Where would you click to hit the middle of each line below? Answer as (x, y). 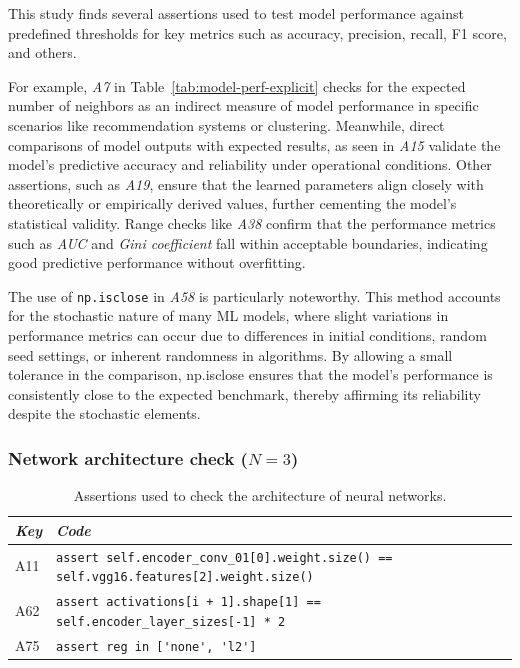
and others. (42, 52)
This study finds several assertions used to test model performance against (236, 13)
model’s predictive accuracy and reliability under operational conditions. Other (250, 164)
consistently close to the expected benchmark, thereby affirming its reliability (244, 393)
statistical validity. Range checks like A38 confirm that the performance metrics (252, 222)
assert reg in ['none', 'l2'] (156, 646)
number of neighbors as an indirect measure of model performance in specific (243, 105)
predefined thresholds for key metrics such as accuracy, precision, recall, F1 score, (257, 32)
